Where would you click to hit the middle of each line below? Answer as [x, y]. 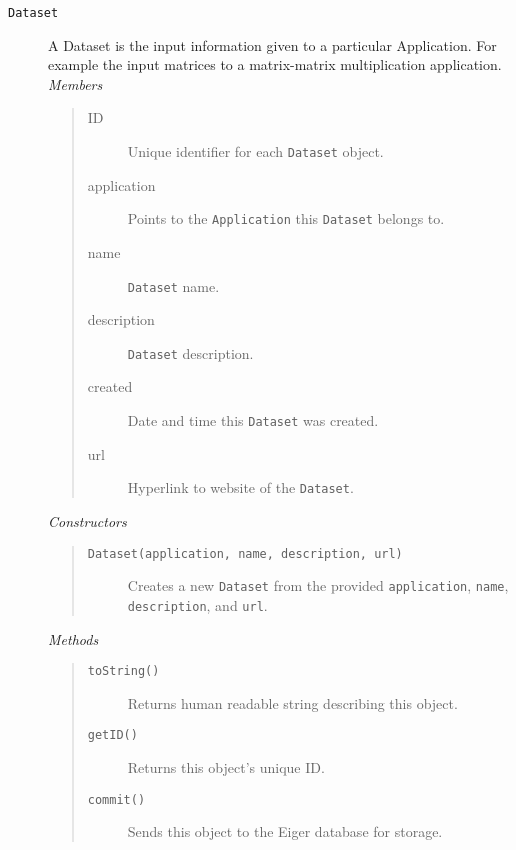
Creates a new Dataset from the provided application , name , [318, 585]
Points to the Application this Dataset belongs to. [286, 218]
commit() [116, 799]
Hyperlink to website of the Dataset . [240, 487]
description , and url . [197, 604]
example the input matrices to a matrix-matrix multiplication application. [275, 64]
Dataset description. [190, 352]
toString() [123, 671]
